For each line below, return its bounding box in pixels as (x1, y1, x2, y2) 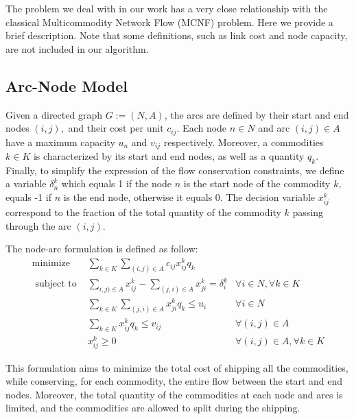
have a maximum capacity (5, 134, 115, 149)
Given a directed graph (5, 107, 102, 121)
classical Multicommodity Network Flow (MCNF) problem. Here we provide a (5, 14, 333, 29)
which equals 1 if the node (61, 176, 172, 191)
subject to (35, 279, 77, 289)
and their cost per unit (68, 121, 164, 135)
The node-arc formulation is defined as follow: (5, 241, 198, 256)
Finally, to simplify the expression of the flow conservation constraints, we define (5, 163, 344, 177)
